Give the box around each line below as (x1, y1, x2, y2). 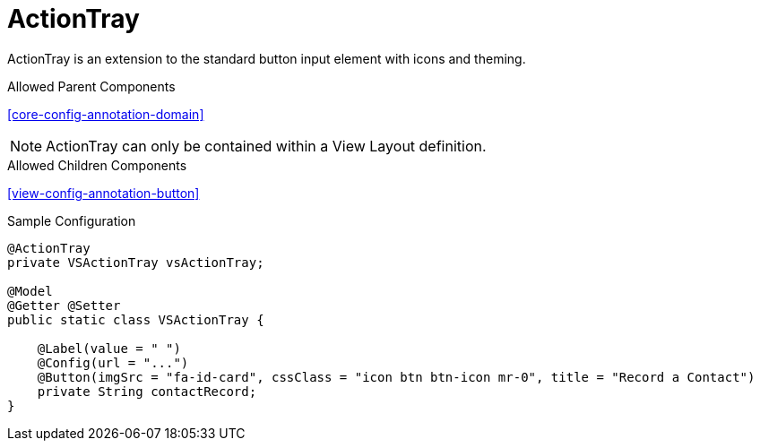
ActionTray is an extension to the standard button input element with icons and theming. (7, 50, 526, 66)
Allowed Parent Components (7, 78, 176, 94)
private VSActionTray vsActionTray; (7, 254, 264, 270)
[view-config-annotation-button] (7, 185, 200, 201)
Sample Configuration (7, 212, 136, 228)
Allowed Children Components (7, 157, 187, 173)
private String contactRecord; (37, 383, 257, 399)
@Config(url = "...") (37, 355, 189, 370)
